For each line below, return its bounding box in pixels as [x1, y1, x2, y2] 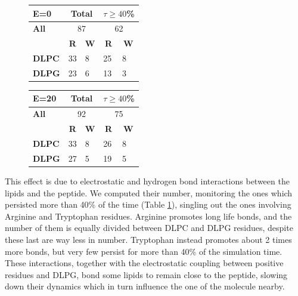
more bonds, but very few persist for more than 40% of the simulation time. [5, 245, 283, 257]
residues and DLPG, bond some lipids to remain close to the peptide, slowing [5, 268, 288, 280]
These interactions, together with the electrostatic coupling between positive [5, 257, 284, 269]
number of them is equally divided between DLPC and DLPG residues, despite [5, 221, 293, 234]
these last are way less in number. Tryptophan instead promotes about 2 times [5, 233, 292, 245]
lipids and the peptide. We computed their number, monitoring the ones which [5, 186, 293, 199]
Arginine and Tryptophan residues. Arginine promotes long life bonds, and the [5, 209, 292, 222]
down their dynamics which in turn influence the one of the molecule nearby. [5, 280, 285, 292]
